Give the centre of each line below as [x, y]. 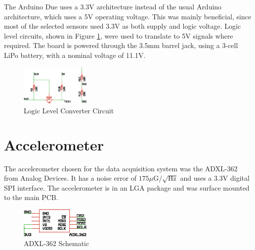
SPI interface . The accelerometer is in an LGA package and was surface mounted [127, 187]
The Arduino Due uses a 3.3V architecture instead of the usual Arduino [113, 6]
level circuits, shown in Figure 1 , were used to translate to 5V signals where [119, 35]
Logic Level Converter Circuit [69, 110]
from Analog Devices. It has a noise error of [70, 178]
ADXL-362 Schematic [57, 243]
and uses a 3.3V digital [215, 178]
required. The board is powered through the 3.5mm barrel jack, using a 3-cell [121, 45]
